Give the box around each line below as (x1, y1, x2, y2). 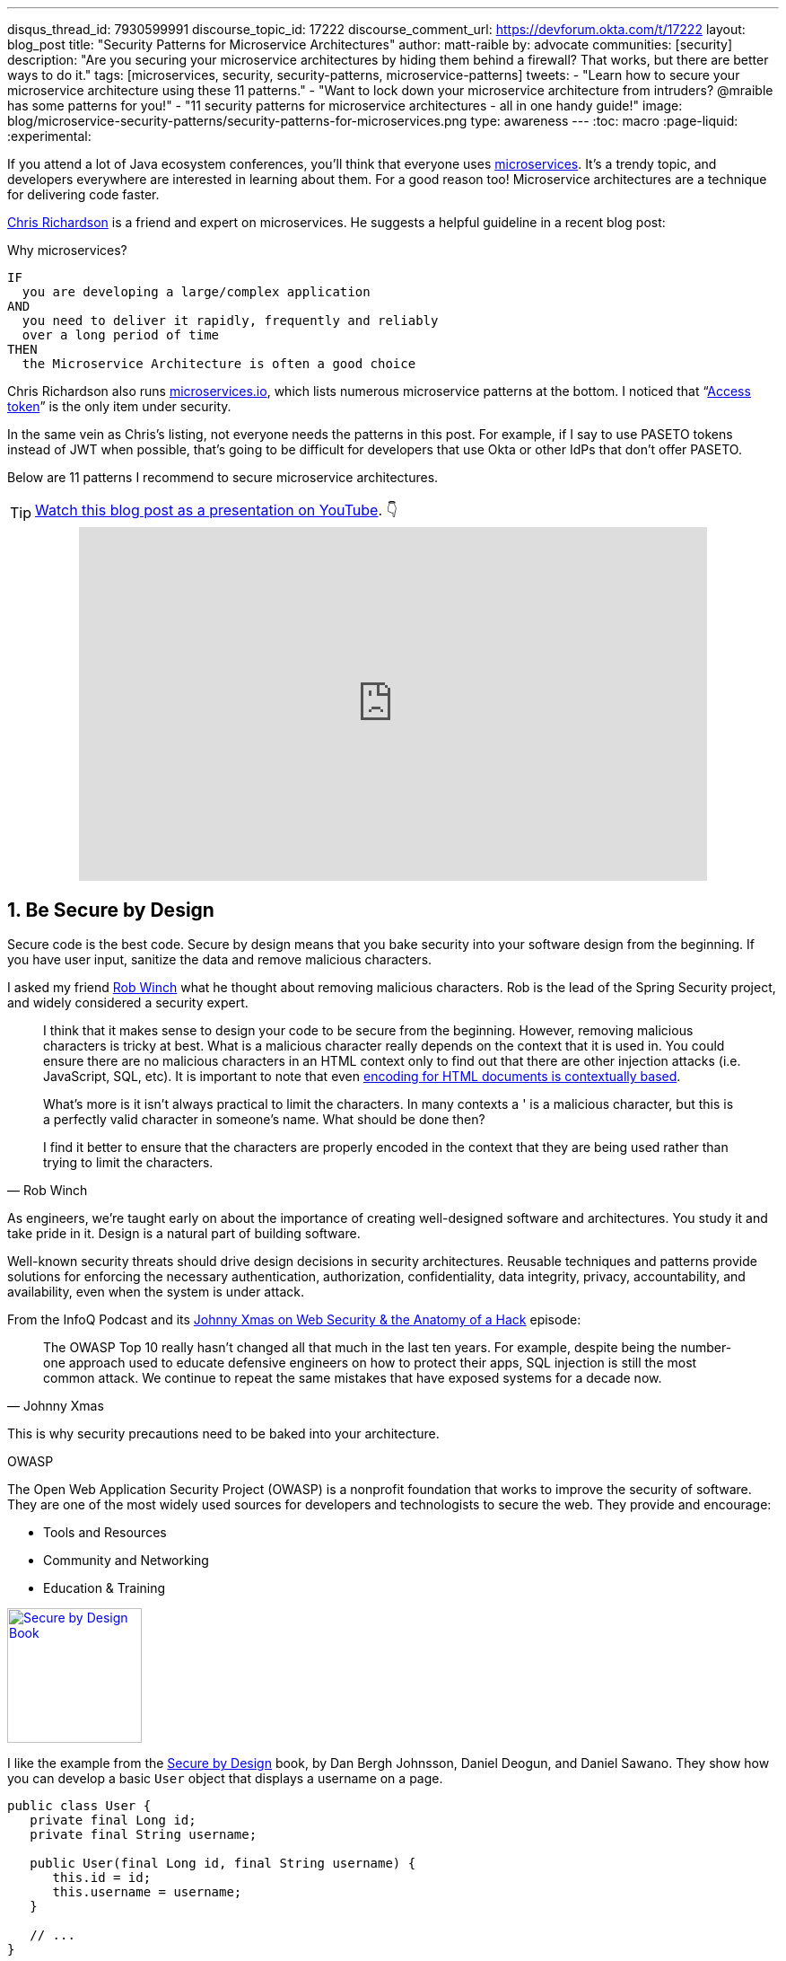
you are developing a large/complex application (22, 285, 371, 299)
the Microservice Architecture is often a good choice (22, 356, 416, 371)
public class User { (7, 1798, 152, 1814)
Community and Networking (43, 1552, 209, 1569)
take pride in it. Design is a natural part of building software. (7, 1226, 361, 1242)
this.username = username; (52, 1885, 242, 1900)
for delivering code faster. (7, 187, 160, 202)
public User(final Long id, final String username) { (30, 1856, 416, 1871)
